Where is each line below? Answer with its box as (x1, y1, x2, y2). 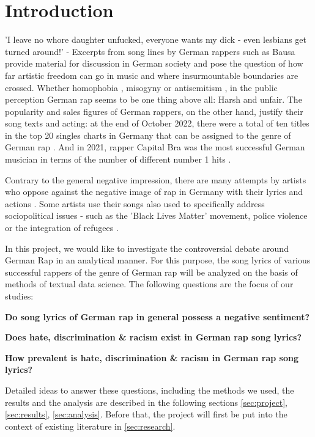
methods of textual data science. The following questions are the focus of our (5, 277, 294, 290)
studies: (5, 290, 34, 302)
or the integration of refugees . (5, 221, 119, 234)
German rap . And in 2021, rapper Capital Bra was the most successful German (5, 141, 305, 153)
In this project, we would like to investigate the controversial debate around (5, 241, 289, 254)
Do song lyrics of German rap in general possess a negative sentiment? (5, 310, 310, 323)
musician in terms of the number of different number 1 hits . (5, 153, 231, 166)
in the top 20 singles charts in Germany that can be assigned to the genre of (5, 128, 291, 141)
